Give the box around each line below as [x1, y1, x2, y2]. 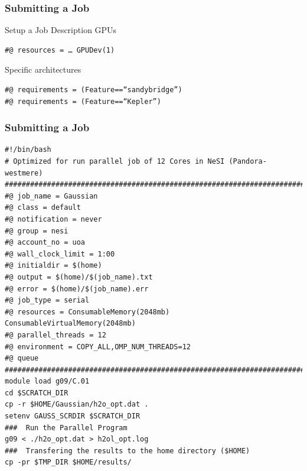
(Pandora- [228, 157, 267, 165]
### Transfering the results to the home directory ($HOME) [5, 446, 250, 455]
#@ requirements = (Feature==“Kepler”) [5, 97, 161, 106]
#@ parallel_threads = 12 [5, 330, 106, 339]
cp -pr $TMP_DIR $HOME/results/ [5, 458, 132, 467]
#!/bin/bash [5, 145, 51, 154]
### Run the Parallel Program [5, 423, 128, 432]
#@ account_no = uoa [5, 238, 86, 247]
